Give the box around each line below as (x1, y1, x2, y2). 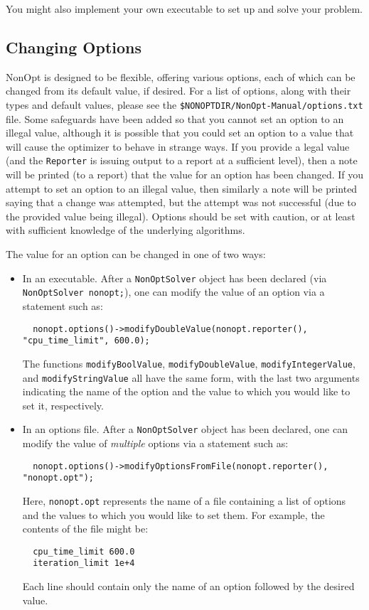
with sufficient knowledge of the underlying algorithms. (6, 223, 245, 237)
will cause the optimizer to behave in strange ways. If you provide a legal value (6, 139, 350, 154)
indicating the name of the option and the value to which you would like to (22, 384, 351, 399)
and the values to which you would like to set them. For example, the (22, 507, 325, 522)
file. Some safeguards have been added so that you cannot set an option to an (6, 111, 344, 126)
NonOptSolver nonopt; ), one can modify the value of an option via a (22, 284, 325, 299)
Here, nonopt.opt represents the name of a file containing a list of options (22, 493, 346, 508)
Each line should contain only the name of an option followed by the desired (22, 579, 355, 594)
